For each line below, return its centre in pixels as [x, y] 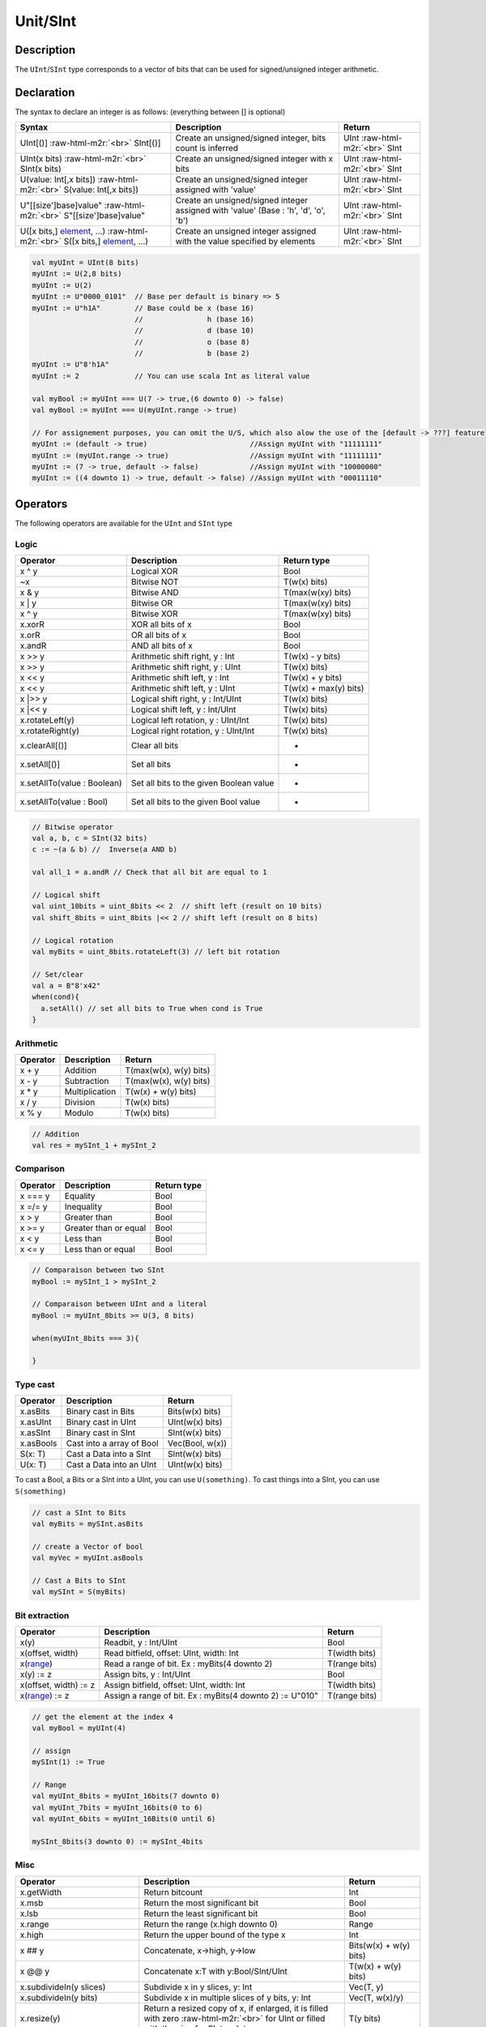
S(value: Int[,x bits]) [101, 190]
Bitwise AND [155, 593]
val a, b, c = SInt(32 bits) [90, 838]
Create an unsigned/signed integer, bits [251, 138]
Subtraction [87, 1081]
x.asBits [35, 1412]
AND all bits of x [162, 646]
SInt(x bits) [41, 169]
